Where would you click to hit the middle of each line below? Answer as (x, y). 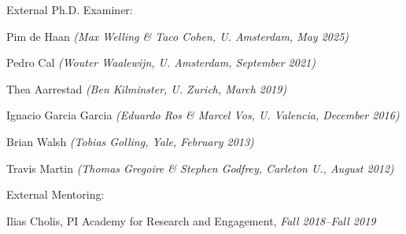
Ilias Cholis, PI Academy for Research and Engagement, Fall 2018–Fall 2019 (191, 220)
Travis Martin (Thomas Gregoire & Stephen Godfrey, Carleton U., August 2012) (200, 168)
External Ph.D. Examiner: (70, 9)
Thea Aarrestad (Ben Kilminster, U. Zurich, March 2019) (147, 88)
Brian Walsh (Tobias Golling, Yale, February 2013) (130, 141)
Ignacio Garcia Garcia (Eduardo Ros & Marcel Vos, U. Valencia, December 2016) (203, 115)
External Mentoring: (55, 194)
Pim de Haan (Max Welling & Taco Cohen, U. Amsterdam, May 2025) (178, 36)
